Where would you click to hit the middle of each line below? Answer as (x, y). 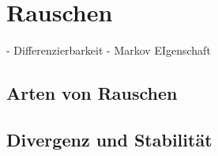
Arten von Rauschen (92, 93)
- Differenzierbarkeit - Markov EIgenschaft (109, 50)
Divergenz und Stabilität (109, 139)
